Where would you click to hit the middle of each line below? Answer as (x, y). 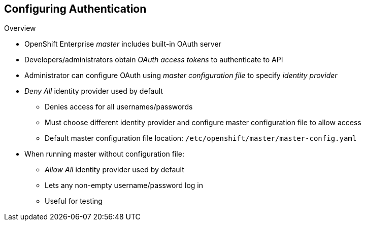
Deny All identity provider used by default (94, 91)
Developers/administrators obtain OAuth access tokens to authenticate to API (154, 60)
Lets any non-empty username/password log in (124, 185)
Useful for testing (74, 201)
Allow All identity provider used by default (114, 170)
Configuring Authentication (75, 9)
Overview (20, 28)
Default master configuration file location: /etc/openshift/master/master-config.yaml (201, 138)
